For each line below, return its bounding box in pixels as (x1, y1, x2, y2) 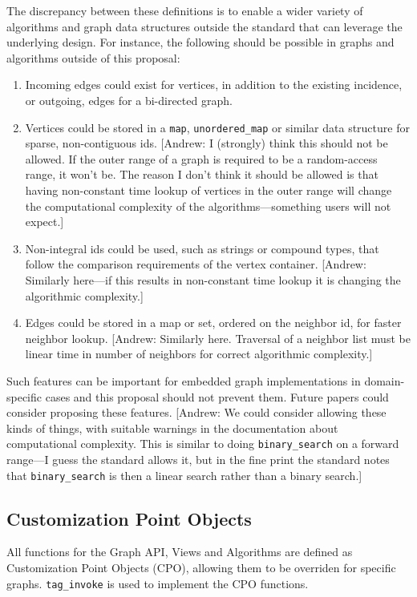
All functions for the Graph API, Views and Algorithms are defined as (6, 543, 353, 560)
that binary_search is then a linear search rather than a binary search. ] (6, 466, 362, 483)
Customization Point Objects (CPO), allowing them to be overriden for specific (6, 559, 396, 576)
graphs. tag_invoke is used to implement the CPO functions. (6, 575, 309, 591)
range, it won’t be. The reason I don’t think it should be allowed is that (25, 166, 379, 183)
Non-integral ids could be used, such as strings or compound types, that (25, 240, 379, 256)
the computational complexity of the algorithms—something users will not (25, 197, 391, 214)
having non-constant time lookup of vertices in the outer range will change (25, 182, 392, 198)
